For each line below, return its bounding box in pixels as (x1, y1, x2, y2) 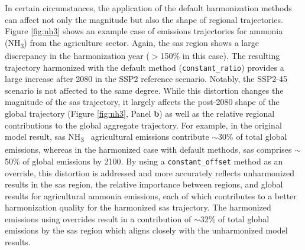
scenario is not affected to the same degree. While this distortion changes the (5, 84, 284, 96)
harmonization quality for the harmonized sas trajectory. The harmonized (5, 201, 271, 213)
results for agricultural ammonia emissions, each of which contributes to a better (5, 189, 297, 202)
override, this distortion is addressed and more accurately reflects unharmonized (5, 166, 294, 179)
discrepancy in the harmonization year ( (5, 49, 150, 61)
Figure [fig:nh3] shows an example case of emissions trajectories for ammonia (5, 25, 283, 37)
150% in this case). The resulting (160, 49, 280, 61)
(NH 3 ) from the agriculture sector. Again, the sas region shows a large (5, 36, 259, 50)
